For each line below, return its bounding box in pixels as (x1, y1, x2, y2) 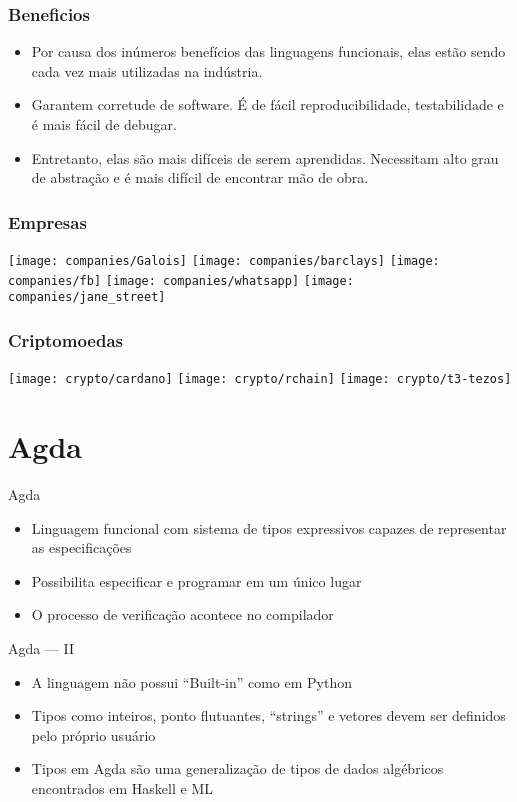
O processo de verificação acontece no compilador (31, 604, 334, 625)
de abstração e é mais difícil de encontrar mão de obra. (31, 167, 369, 188)
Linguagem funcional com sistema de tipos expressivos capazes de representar (31, 517, 507, 538)
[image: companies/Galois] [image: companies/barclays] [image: (8, 254, 440, 268)
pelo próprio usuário (31, 724, 156, 745)
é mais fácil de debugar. (31, 114, 177, 134)
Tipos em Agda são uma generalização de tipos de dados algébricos (31, 758, 444, 779)
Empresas (8, 209, 87, 234)
